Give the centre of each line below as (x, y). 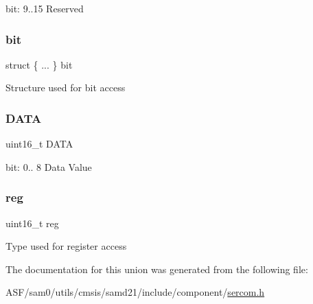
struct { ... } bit (39, 64)
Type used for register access (66, 246)
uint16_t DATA (39, 144)
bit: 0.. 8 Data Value (49, 166)
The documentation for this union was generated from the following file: (157, 269)
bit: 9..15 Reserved (45, 8)
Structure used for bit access (66, 87)
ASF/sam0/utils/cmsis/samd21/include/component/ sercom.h (135, 292)
